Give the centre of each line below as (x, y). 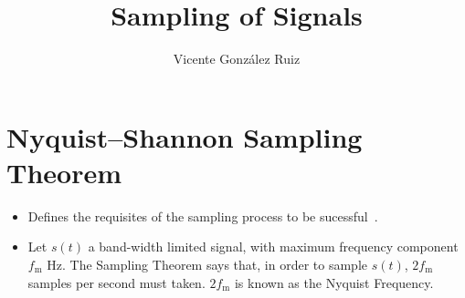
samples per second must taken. (116, 282)
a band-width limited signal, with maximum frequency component (273, 247)
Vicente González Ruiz (237, 59)
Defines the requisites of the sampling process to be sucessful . (203, 216)
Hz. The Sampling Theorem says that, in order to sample (207, 265)
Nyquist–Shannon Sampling (185, 136)
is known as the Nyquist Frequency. (334, 282)
